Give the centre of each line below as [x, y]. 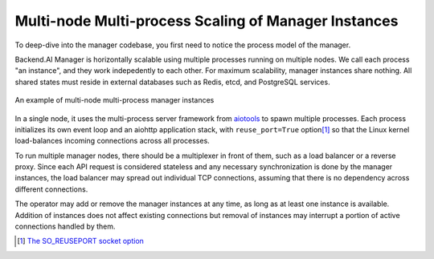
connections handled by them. [65, 227]
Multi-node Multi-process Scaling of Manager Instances [207, 21]
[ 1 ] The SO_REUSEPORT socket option [81, 241]
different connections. [51, 189]
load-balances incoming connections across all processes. [113, 141]
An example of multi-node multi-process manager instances [115, 100]
